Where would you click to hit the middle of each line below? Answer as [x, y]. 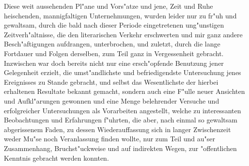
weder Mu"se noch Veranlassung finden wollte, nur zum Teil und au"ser [110, 139]
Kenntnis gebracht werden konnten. [56, 158]
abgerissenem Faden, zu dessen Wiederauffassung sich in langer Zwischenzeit [117, 129]
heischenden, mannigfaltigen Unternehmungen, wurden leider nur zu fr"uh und [120, 15]
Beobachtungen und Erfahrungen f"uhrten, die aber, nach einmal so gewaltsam [121, 120]
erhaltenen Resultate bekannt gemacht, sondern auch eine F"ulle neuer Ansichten [124, 91]
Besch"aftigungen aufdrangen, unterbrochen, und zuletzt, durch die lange [112, 44]
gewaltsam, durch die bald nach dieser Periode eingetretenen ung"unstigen [114, 25]
